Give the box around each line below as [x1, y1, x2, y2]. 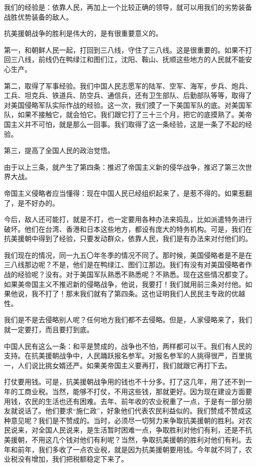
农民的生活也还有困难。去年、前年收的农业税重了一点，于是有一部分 [24, 396, 245, 406]
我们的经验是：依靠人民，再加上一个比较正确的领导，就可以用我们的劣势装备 [4, 2, 252, 12]
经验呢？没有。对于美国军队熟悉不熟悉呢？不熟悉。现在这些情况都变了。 [17, 269, 252, 280]
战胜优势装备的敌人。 [4, 11, 73, 22]
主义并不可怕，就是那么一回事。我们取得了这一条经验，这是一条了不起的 [10, 119, 245, 129]
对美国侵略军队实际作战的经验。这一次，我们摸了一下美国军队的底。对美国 [4, 99, 245, 110]
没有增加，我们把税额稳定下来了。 [17, 454, 128, 464]
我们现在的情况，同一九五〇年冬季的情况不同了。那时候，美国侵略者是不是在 [4, 249, 252, 260]
